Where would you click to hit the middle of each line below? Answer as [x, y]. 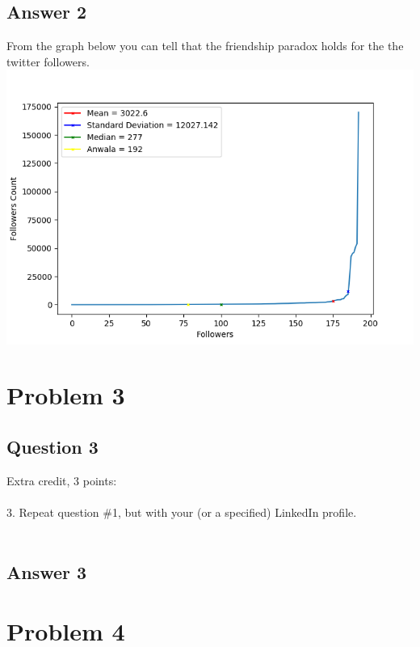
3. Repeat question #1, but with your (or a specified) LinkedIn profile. [182, 512]
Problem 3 [66, 395]
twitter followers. [48, 61]
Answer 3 [47, 571]
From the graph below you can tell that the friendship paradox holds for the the [205, 46]
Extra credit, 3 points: [62, 480]
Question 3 [52, 447]
